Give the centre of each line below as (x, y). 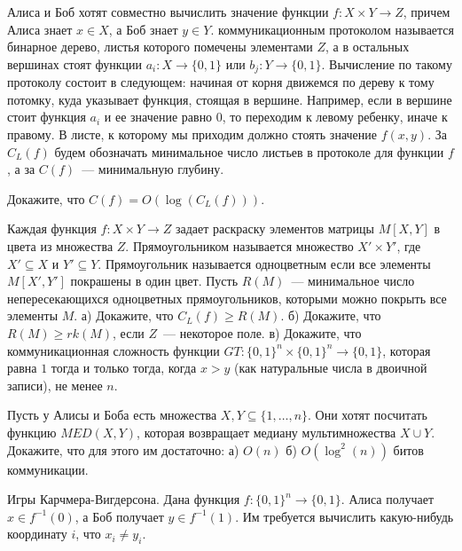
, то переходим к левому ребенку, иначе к (335, 117)
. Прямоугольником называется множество (239, 245)
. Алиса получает (388, 499)
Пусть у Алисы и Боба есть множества (112, 415)
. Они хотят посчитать (368, 415)
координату (37, 534)
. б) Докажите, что (331, 315)
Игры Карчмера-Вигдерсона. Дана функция (124, 499)
